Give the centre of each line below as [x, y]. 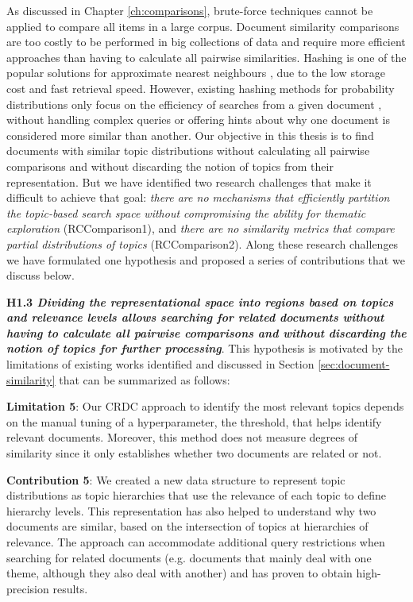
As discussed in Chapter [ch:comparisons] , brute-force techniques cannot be [190, 10]
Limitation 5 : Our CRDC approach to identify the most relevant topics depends [205, 406]
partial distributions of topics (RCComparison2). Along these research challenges [203, 243]
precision [28, 588]
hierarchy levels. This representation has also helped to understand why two [191, 510]
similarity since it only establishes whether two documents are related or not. [194, 453]
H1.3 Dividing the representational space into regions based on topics [200, 301]
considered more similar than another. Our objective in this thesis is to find [190, 135]
